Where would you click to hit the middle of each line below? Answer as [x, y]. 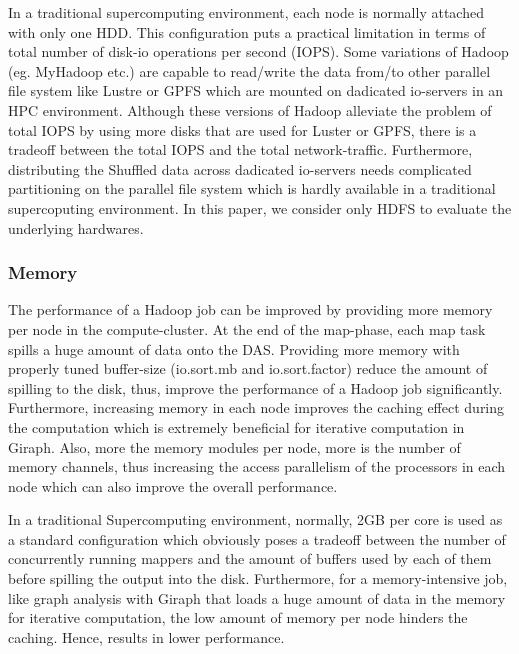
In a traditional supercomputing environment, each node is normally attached [246, 12]
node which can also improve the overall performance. [173, 485]
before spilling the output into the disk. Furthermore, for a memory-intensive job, [258, 578]
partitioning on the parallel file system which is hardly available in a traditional [252, 188]
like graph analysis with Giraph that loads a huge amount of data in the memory [257, 597]
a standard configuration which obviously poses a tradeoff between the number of [257, 538]
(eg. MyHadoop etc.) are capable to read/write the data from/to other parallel [249, 70]
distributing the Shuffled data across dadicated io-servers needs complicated [240, 168]
